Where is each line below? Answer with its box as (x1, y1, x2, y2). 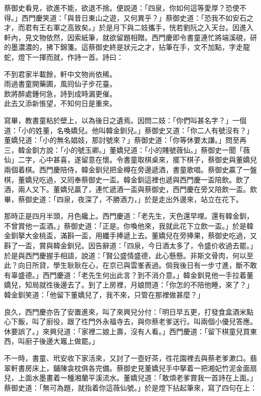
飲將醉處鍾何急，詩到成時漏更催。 (4, 88, 116, 98)
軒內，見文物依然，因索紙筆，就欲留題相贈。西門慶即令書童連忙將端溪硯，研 (4, 32, 257, 42)
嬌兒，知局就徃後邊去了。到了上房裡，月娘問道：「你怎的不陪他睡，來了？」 (4, 279, 253, 290)
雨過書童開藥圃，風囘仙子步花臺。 (4, 78, 116, 89)
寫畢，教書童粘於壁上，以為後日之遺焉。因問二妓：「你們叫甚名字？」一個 (4, 115, 246, 125)
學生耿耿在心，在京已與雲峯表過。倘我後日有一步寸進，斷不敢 (53, 260, 257, 270)
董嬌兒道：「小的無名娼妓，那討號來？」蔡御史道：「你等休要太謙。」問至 (4, 135, 239, 145)
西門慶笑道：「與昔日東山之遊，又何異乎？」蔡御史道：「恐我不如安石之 (21, 12, 253, 23)
